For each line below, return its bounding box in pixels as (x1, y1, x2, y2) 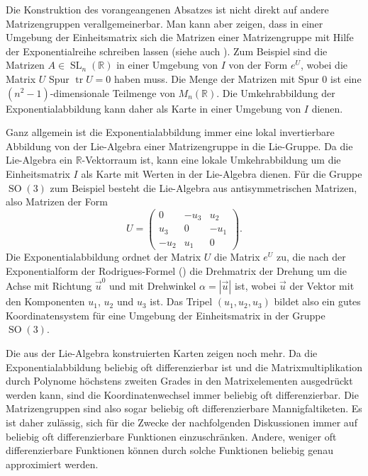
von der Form (228, 57, 288, 72)
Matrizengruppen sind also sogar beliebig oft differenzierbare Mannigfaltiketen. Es (6, 401, 362, 416)
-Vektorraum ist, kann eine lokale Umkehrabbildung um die (82, 152, 341, 167)
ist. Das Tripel (150, 294, 213, 309)
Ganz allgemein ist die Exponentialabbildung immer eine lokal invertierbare (6, 125, 335, 140)
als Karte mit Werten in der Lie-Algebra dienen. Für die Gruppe (81, 166, 362, 181)
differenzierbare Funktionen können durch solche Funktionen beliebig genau (6, 443, 333, 458)
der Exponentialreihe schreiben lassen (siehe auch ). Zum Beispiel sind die (6, 43, 328, 58)
